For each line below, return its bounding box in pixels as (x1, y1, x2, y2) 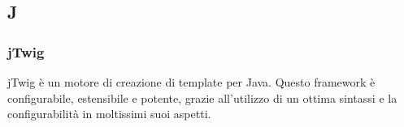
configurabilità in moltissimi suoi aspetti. (7, 105, 211, 122)
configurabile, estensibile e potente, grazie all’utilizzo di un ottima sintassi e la (7, 89, 397, 106)
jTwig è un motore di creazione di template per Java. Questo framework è (7, 74, 376, 90)
